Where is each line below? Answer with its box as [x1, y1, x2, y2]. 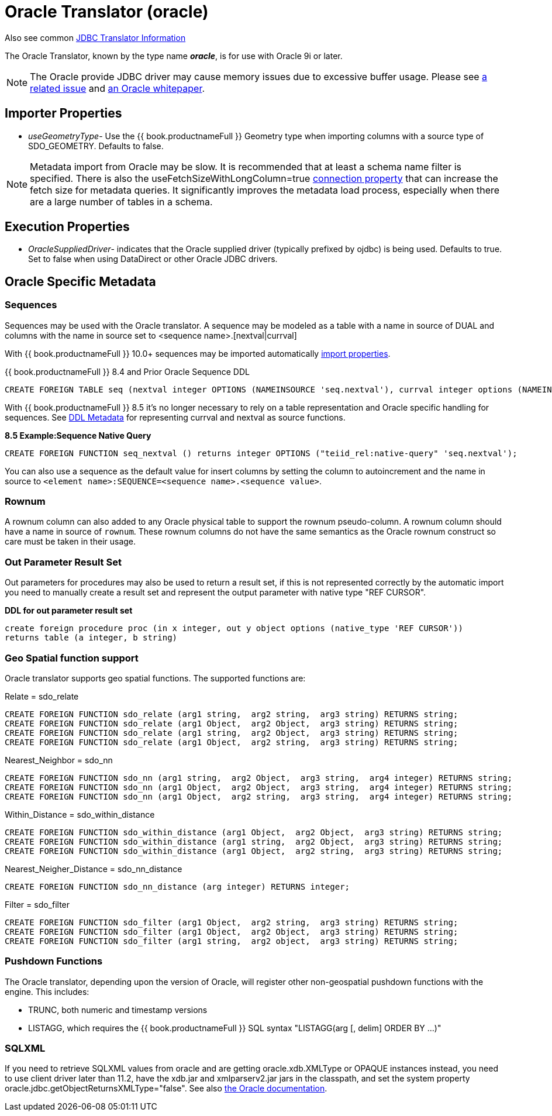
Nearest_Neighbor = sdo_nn [5, 755, 113, 765]
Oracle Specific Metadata [5, 274, 156, 289]
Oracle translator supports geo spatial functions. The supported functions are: [5, 673, 306, 683]
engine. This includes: [5, 986, 89, 997]
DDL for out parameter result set [5, 605, 133, 616]
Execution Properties [5, 219, 130, 235]
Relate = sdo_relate [5, 691, 79, 701]
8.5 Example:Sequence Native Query [5, 430, 151, 440]
